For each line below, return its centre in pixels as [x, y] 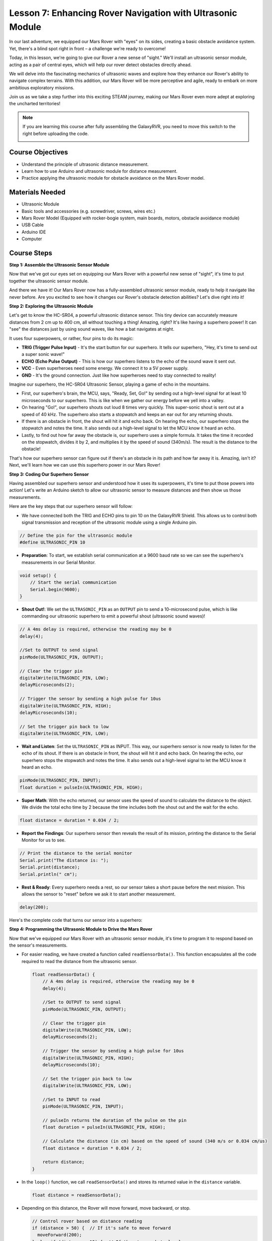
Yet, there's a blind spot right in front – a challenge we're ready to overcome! [88, 48]
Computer [32, 239]
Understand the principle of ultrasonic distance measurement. [85, 164]
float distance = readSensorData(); [77, 1195]
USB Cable [33, 225]
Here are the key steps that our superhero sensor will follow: [71, 506]
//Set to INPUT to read [71, 1099]
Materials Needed [37, 192]
